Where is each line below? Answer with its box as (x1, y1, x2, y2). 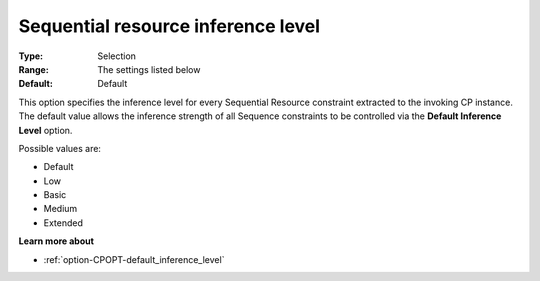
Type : (18, 50, 44, 62)
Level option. (18, 124, 73, 136)
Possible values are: (18, 142, 102, 154)
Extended (43, 216, 84, 229)
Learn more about (18, 235, 95, 247)
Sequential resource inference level (18, 15, 320, 37)
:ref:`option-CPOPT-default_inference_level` (43, 253, 225, 265)
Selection (97, 50, 137, 62)
